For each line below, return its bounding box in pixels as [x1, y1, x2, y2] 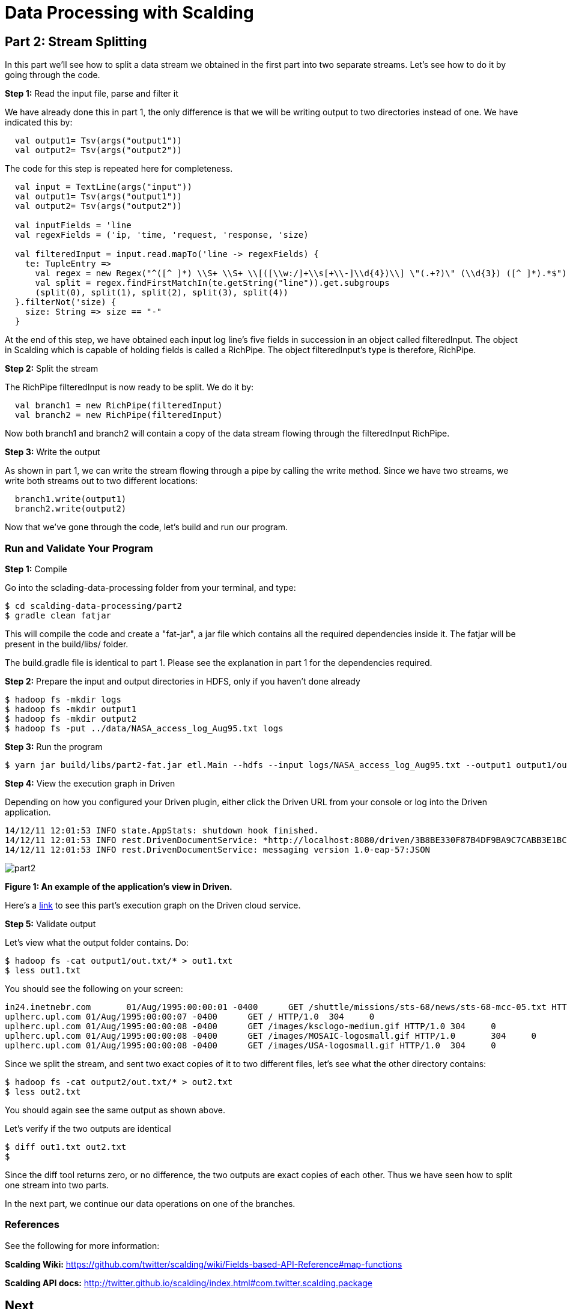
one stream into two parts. [5, 1179, 109, 1190]
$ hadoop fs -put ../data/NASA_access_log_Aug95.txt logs [5, 723, 283, 733]
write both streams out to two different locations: [5, 476, 198, 486]
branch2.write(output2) [14, 504, 127, 514]
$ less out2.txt [5, 1086, 81, 1096]
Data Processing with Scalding [5, 2, 254, 23]
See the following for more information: [5, 1240, 160, 1251]
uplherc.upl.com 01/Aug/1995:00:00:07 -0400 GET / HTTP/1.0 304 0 [5, 1011, 375, 1021]
